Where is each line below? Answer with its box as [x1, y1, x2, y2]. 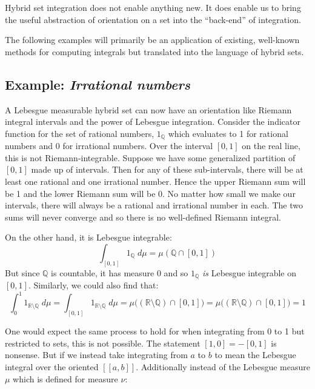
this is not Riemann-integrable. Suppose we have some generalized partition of [5, 151, 296, 164]
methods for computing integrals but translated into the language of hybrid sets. [5, 45, 304, 58]
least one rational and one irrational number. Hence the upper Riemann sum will [5, 175, 306, 187]
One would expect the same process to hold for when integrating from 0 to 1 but [5, 325, 305, 337]
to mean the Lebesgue [214, 348, 296, 361]
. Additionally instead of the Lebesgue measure [136, 361, 310, 373]
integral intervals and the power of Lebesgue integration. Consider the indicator [5, 115, 300, 128]
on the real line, [242, 139, 300, 152]
